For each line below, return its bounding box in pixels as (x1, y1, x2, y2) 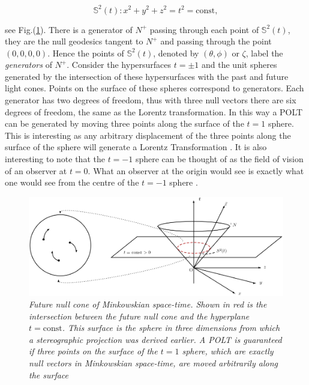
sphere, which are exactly (182, 345, 274, 357)
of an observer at (5, 164, 67, 177)
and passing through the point (160, 35, 272, 47)
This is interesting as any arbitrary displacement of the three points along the (5, 129, 291, 141)
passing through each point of (149, 23, 259, 35)
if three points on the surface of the (29, 345, 158, 357)
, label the (245, 46, 283, 59)
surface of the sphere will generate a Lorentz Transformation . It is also (5, 141, 267, 153)
